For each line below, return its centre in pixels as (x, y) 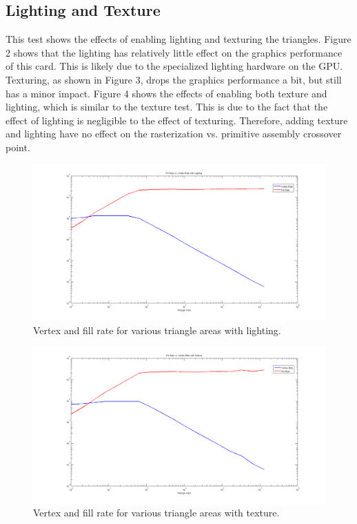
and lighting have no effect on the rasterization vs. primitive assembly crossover (174, 134)
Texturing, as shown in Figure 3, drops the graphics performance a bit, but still (174, 79)
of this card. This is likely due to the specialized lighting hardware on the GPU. (174, 66)
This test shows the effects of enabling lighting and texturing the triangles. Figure (178, 39)
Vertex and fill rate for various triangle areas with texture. (156, 513)
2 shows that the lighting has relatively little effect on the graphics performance (174, 52)
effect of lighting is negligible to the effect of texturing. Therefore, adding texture (177, 120)
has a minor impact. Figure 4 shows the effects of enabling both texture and (166, 93)
